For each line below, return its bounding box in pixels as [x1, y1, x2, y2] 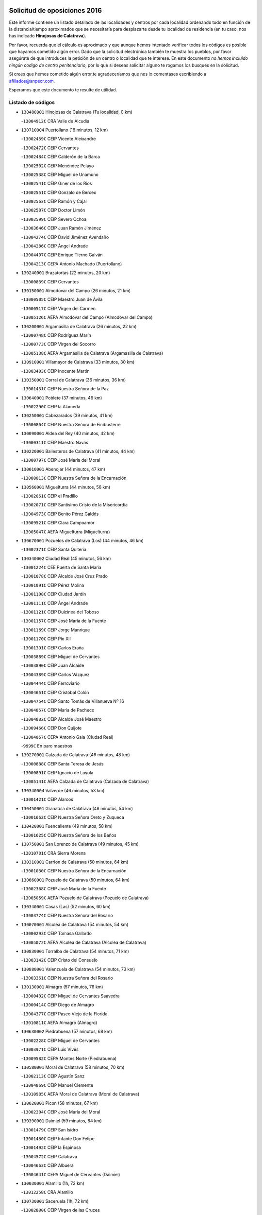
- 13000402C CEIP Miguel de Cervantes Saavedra [21, 993, 120, 999]
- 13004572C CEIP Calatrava [21, 1153, 78, 1159]
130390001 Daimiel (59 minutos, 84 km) [21, 1118, 102, 1124]
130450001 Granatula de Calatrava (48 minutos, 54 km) [21, 805, 133, 811]
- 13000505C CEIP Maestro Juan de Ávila [21, 296, 103, 302]
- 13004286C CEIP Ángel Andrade [21, 243, 88, 249]
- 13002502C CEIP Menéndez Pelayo [21, 163, 94, 169]
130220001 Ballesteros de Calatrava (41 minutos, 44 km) [21, 449, 135, 454]
